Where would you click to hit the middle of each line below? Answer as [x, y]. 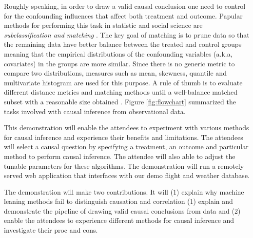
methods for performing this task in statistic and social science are [103, 25]
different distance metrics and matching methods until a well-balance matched [121, 92]
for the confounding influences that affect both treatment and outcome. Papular [123, 15]
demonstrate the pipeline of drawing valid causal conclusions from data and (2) [122, 210]
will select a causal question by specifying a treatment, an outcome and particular [126, 147]
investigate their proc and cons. [51, 230]
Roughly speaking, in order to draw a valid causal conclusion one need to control [125, 6]
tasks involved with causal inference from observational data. [95, 111]
